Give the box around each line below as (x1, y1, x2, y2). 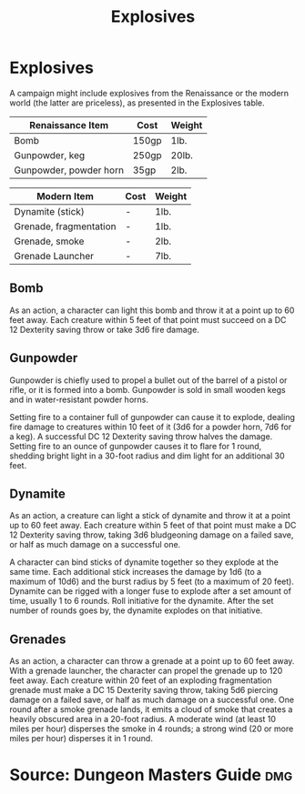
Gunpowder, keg (14, 148, 86, 161)
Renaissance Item (29, 118, 109, 131)
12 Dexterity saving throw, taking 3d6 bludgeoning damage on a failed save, (9, 529, 294, 540)
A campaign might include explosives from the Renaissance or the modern (9, 87, 290, 98)
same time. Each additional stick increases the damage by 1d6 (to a (9, 567, 262, 578)
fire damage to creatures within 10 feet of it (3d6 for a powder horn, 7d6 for (9, 421, 292, 432)
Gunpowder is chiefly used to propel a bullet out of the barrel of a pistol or (9, 375, 288, 386)
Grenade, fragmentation (14, 220, 117, 233)
